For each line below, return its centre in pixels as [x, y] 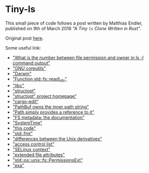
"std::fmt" [23, 133]
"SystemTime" [27, 123]
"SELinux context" [31, 149]
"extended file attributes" [39, 154]
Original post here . [24, 38]
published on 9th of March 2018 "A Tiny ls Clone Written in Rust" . [73, 28]
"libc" [18, 85]
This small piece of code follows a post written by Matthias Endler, [74, 23]
